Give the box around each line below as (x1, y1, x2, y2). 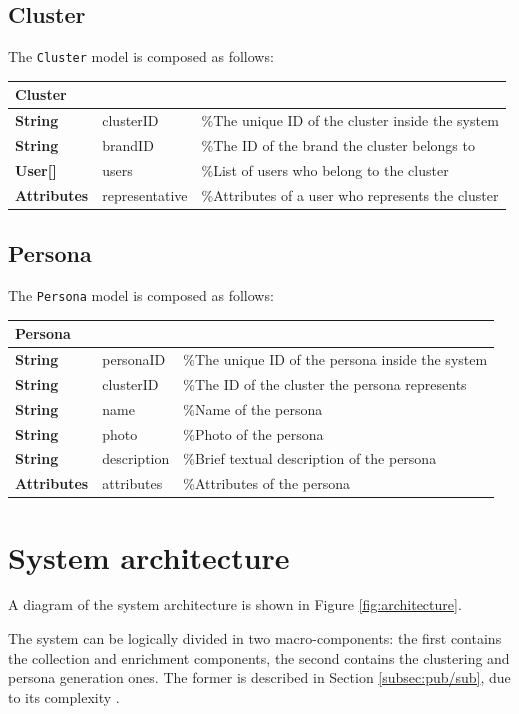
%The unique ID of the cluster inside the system (201, 110, 499, 131)
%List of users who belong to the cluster (201, 159, 449, 180)
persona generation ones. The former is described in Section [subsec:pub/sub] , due (8, 667, 511, 688)
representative (102, 184, 188, 205)
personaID (102, 349, 166, 370)
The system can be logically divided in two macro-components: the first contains (8, 628, 502, 649)
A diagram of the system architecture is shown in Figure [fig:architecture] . (8, 594, 462, 615)
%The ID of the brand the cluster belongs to (201, 135, 475, 156)
